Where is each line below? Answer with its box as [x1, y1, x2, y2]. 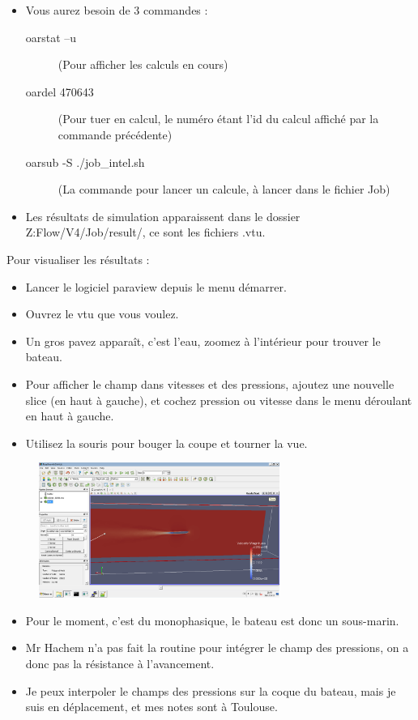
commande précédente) [58, 126, 173, 143]
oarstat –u [25, 28, 77, 45]
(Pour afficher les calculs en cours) [58, 56, 228, 73]
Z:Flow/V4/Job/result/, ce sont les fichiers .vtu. [25, 224, 266, 241]
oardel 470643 [25, 83, 94, 100]
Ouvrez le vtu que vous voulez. [25, 305, 179, 322]
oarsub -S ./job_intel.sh [25, 153, 145, 170]
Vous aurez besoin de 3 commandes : [25, 2, 208, 18]
